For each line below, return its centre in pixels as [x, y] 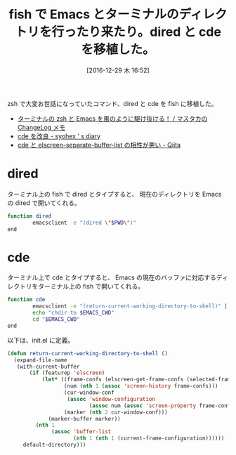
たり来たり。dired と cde [149, 32]
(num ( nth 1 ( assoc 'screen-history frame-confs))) [141, 386]
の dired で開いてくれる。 [44, 203]
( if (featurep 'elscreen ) [67, 373]
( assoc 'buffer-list [81, 432]
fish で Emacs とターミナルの [94, 14]
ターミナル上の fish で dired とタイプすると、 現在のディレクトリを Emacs [114, 194]
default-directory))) [54, 445]
